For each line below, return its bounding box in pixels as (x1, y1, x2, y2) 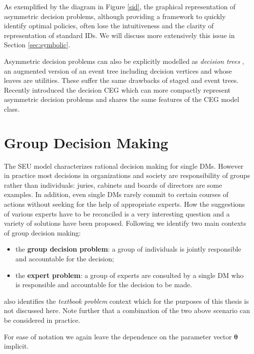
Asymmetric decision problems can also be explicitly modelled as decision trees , (4, 56, 244, 66)
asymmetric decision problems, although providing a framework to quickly (4, 11, 226, 21)
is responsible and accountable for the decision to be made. (15, 279, 192, 290)
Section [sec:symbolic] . (4, 39, 70, 50)
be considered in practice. (4, 315, 81, 325)
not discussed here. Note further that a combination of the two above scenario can (4, 305, 250, 315)
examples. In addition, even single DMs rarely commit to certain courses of (4, 189, 229, 199)
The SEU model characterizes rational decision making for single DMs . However (4, 160, 244, 171)
